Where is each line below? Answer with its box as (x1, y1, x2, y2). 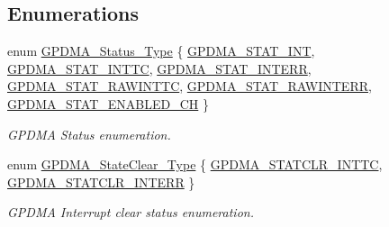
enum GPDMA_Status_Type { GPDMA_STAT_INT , (7, 41, 315, 60)
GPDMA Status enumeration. (7, 124, 171, 143)
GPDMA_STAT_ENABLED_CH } (7, 94, 209, 113)
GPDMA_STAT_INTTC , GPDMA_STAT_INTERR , (7, 59, 312, 77)
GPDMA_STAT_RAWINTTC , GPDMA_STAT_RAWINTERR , (7, 77, 372, 95)
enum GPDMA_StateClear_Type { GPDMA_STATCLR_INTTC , (7, 155, 383, 174)
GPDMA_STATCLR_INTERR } (7, 172, 195, 191)
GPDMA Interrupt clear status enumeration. (7, 203, 254, 222)
